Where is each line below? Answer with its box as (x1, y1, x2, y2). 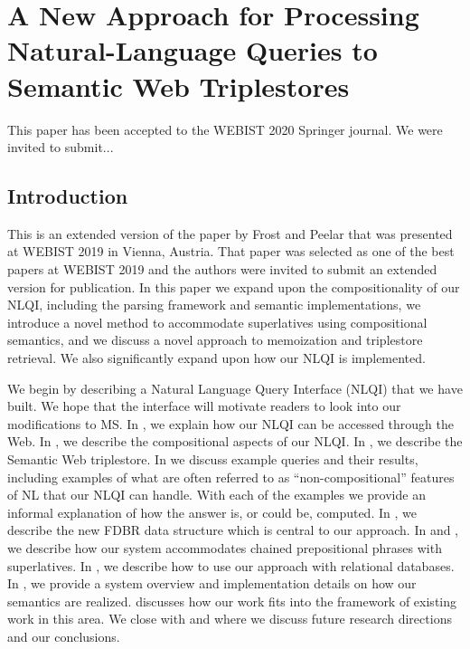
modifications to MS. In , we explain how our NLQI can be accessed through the (7, 414, 454, 433)
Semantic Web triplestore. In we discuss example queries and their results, (7, 450, 418, 469)
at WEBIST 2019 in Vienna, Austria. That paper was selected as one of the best (7, 242, 455, 261)
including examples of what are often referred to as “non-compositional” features (7, 467, 455, 486)
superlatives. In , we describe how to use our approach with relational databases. (7, 556, 455, 575)
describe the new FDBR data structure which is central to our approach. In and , (7, 520, 459, 539)
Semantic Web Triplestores (7, 67, 350, 104)
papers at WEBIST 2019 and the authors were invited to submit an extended (7, 260, 437, 279)
